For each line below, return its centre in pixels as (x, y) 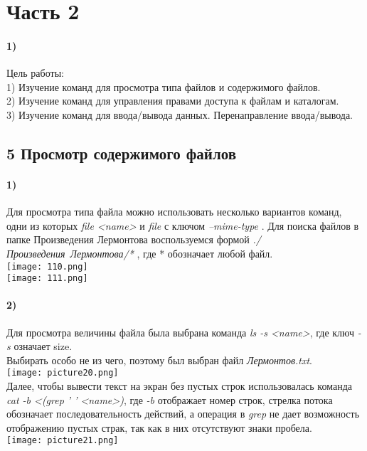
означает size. (43, 346)
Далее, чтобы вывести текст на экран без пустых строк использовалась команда (180, 386)
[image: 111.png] (47, 278)
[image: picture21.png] (63, 441)
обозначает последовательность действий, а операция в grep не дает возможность (183, 414)
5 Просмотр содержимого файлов (121, 153)
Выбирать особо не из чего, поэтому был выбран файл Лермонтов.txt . (160, 360)
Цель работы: (35, 73)
